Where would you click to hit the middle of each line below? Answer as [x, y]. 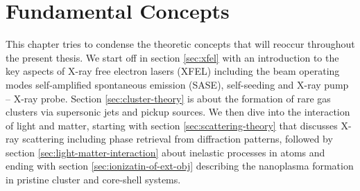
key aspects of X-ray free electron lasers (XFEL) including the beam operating [173, 71]
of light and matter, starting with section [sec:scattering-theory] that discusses [172, 125]
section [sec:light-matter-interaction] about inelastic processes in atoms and [165, 152]
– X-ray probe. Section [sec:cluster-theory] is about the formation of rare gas [168, 98]
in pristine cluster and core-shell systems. [93, 180]
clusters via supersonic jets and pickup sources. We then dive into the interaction [178, 112]
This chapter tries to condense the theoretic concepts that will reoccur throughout [180, 44]
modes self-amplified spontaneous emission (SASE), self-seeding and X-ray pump [177, 84]
